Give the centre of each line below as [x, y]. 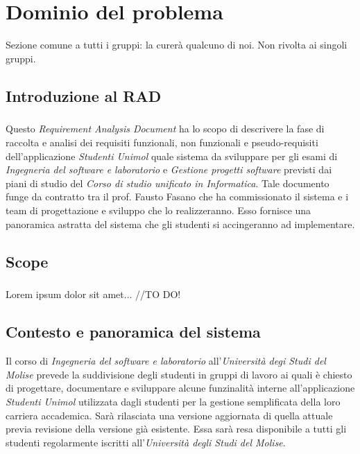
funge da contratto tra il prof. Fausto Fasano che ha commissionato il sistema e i [177, 197]
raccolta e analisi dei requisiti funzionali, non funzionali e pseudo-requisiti [162, 142]
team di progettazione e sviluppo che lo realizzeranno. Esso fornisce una [158, 210]
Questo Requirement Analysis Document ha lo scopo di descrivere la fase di [165, 129]
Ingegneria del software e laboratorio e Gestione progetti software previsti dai [169, 169]
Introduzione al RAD [84, 95]
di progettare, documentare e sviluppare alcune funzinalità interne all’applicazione [180, 388]
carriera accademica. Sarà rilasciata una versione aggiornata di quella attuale [169, 415]
